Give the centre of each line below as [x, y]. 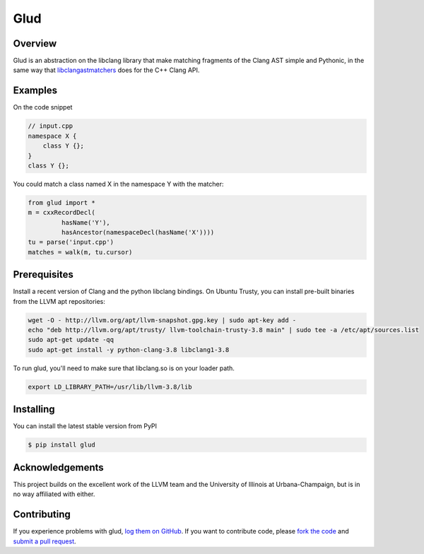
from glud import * [61, 202]
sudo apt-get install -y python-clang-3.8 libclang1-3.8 [129, 349]
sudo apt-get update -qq [71, 340]
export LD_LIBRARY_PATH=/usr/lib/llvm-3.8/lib [110, 387]
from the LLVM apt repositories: [59, 301]
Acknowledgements [58, 467]
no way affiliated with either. [54, 494]
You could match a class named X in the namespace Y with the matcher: [118, 184]
